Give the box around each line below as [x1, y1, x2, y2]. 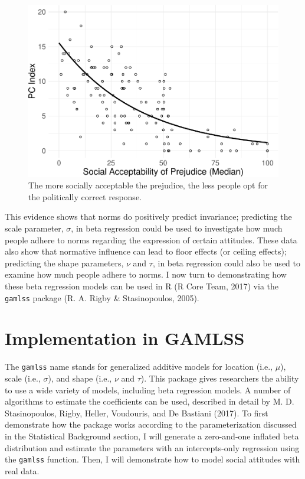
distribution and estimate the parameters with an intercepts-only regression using [5, 441, 300, 454]
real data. [5, 464, 40, 477]
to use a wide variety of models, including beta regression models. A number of [5, 383, 291, 396]
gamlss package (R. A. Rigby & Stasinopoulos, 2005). [5, 291, 199, 304]
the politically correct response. [28, 190, 142, 203]
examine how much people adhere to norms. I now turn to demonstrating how [5, 268, 287, 281]
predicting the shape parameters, [5, 256, 124, 269]
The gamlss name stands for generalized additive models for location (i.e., [5, 360, 273, 373]
